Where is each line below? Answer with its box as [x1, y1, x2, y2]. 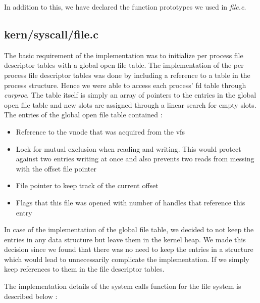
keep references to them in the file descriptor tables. [4, 264, 165, 274]
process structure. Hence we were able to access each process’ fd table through [4, 79, 246, 90]
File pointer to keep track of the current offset [16, 180, 159, 191]
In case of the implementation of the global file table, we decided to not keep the [4, 224, 254, 235]
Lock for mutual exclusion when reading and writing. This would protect [16, 143, 241, 154]
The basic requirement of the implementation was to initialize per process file [4, 50, 243, 60]
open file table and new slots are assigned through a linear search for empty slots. [4, 99, 256, 110]
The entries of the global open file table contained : [4, 109, 163, 120]
